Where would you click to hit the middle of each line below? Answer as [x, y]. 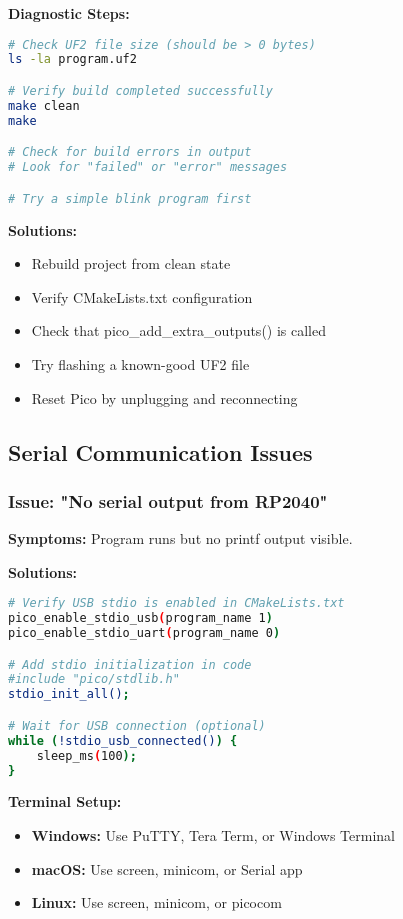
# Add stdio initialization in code [130, 664]
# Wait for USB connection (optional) [137, 725]
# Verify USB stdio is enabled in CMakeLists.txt [176, 603]
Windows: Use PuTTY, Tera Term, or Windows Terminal [213, 834]
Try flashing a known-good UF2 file [140, 363]
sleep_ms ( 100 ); [86, 755]
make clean [44, 105]
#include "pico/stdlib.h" [94, 679]
